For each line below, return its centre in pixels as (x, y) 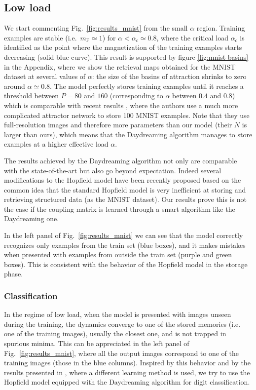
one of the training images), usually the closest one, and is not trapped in (115, 333)
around (15, 86)
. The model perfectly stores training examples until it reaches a (147, 86)
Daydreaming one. (32, 218)
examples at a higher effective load (56, 144)
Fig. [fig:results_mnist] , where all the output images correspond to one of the (121, 353)
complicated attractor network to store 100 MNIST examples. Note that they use (127, 115)
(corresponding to (136, 96)
